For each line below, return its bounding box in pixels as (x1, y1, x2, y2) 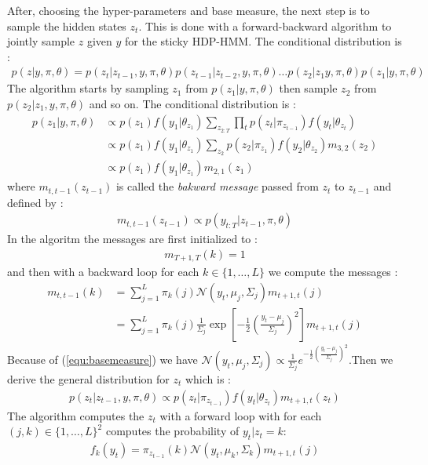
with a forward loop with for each (159, 407, 322, 423)
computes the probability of (105, 423, 240, 439)
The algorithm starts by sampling (7, 80, 169, 96)
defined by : (7, 194, 64, 210)
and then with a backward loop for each (7, 263, 199, 280)
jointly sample (7, 33, 75, 49)
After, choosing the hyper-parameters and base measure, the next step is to (7, 2, 370, 18)
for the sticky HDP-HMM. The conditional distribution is (124, 33, 402, 49)
